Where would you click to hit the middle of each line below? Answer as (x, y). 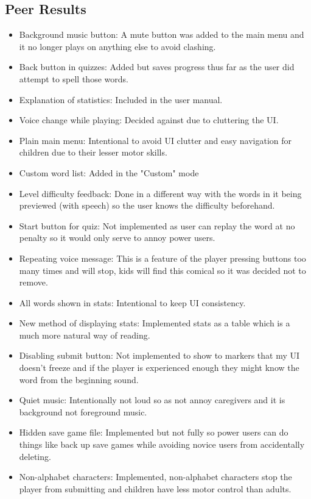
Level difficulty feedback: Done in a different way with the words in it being (160, 193)
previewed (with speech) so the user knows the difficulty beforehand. (147, 205)
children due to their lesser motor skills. (93, 152)
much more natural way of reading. (85, 335)
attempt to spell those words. (74, 78)
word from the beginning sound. (79, 379)
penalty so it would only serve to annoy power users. (117, 238)
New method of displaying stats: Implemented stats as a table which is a (155, 323)
